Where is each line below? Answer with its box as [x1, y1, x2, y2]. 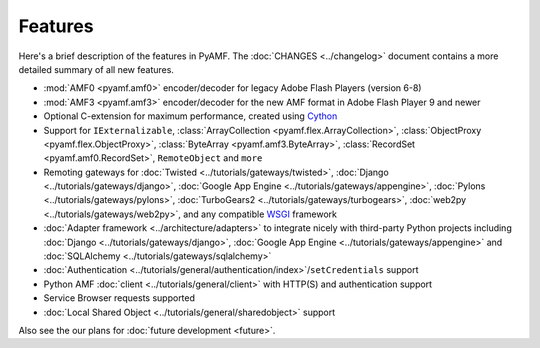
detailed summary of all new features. [18, 63, 175, 75]
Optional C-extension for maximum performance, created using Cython [43, 110, 338, 122]
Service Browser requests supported [43, 292, 195, 304]
